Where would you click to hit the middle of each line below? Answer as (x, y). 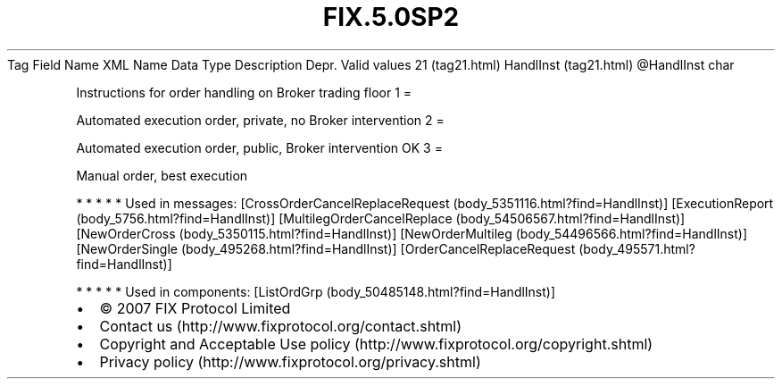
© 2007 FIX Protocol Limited (195, 308)
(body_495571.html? (637, 248)
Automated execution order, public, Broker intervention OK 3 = (259, 147)
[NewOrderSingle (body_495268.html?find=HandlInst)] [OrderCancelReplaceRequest (326, 248)
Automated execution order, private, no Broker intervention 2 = (260, 120)
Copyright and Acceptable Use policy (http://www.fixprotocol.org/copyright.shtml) (376, 344)
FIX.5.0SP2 (391, 17)
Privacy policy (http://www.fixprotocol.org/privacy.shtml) (290, 361)
